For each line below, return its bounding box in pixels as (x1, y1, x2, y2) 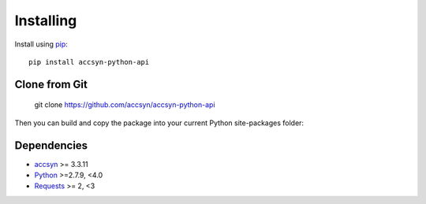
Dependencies (14, 139, 88, 152)
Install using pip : (14, 39, 69, 49)
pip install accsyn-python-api (28, 57, 150, 66)
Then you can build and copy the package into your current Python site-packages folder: (14, 118, 304, 128)
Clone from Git (14, 77, 88, 91)
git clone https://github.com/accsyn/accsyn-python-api (34, 100, 216, 109)
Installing (14, 12, 77, 29)
